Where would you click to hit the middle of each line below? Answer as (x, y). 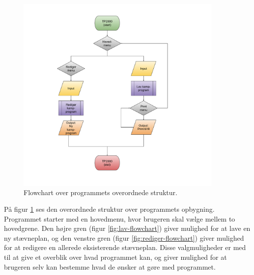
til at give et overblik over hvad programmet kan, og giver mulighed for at (115, 257)
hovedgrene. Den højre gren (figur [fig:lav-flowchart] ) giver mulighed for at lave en (127, 228)
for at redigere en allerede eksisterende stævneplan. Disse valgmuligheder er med (125, 247)
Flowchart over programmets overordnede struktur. (100, 192)
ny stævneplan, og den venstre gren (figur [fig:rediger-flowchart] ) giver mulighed (124, 237)
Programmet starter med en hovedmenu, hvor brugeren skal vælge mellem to (120, 218)
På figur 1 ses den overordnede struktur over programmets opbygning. (109, 209)
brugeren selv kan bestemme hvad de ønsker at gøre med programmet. (110, 266)
